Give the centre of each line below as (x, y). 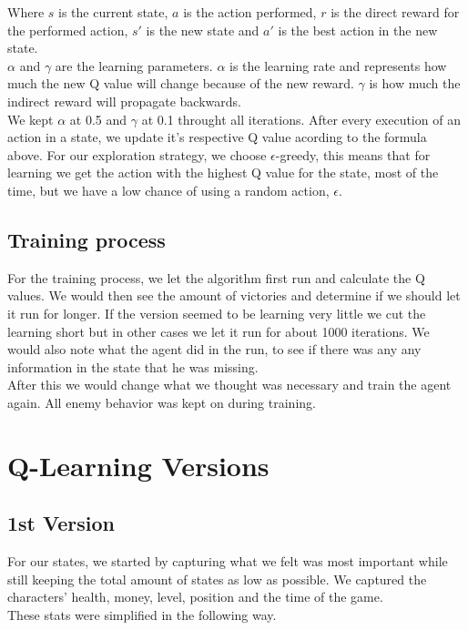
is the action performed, (250, 12)
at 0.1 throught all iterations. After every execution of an (301, 119)
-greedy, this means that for (353, 154)
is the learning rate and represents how (338, 65)
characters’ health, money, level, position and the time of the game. (195, 597)
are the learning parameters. (134, 65)
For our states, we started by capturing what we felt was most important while (228, 561)
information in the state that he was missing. (133, 366)
